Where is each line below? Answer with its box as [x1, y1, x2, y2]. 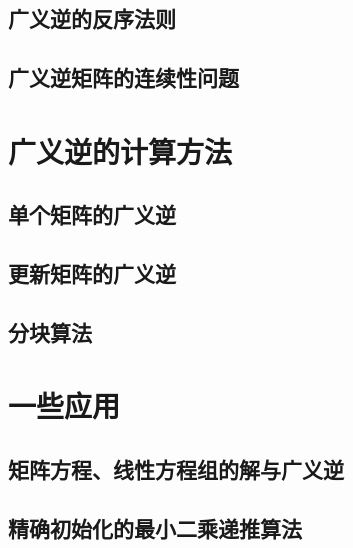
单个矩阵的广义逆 [8, 199, 176, 230]
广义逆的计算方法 [8, 130, 233, 171]
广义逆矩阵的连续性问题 [8, 62, 239, 93]
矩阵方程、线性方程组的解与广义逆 [8, 454, 344, 485]
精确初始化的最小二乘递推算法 [8, 512, 302, 543]
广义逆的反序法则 [8, 3, 176, 34]
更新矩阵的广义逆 [8, 258, 176, 289]
